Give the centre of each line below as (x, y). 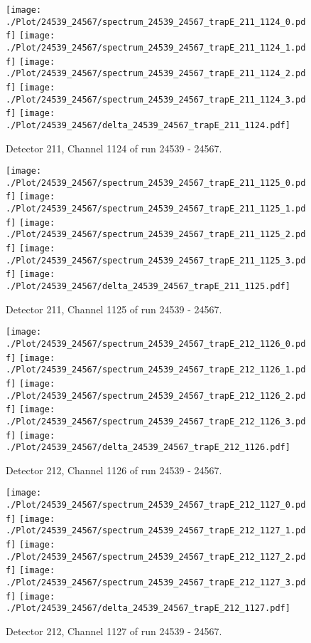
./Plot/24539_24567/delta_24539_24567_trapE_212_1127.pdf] (148, 608)
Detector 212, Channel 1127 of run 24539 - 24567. (114, 631)
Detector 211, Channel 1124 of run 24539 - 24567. (114, 148)
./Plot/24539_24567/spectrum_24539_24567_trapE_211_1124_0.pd (156, 22)
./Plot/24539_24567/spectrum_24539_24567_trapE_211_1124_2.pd (156, 74)
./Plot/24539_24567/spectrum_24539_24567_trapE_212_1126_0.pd (156, 344)
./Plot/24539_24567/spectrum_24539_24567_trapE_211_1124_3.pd (156, 99)
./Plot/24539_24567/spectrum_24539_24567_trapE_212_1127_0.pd (156, 505)
